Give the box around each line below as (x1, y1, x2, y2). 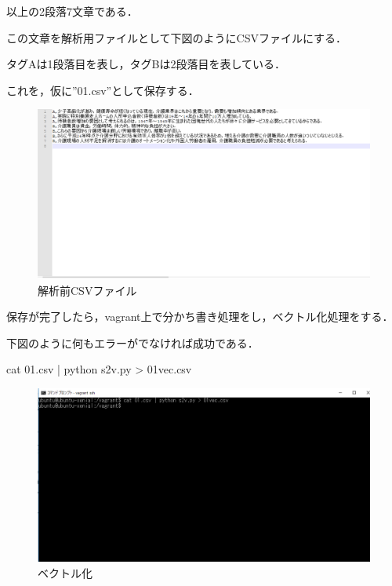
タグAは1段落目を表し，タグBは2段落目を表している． (6, 56, 285, 72)
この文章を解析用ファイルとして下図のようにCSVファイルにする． (6, 29, 347, 45)
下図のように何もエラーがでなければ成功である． (6, 334, 259, 351)
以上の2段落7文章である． (6, 3, 138, 19)
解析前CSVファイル (38, 282, 137, 298)
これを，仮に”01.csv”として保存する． (6, 82, 199, 98)
